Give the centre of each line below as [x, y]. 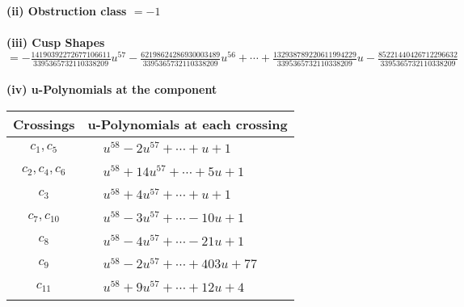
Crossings [44, 124]
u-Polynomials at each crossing [188, 124]
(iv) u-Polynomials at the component [112, 89]
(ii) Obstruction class [67, 11]
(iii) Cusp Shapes [56, 42]
